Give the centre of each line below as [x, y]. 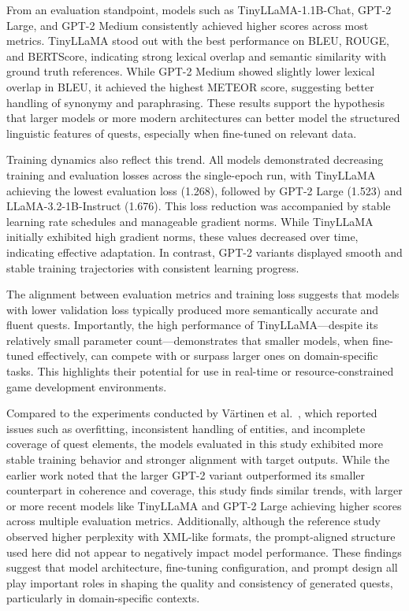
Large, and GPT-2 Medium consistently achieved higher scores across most [188, 25]
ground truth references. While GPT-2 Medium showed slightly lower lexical [191, 71]
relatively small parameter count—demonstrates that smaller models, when [188, 340]
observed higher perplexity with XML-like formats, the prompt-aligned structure [201, 536]
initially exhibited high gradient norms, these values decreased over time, [182, 237]
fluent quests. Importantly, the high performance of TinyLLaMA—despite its [192, 325]
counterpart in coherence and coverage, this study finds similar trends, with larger [204, 490]
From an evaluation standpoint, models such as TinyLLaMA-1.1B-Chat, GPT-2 [199, 9]
